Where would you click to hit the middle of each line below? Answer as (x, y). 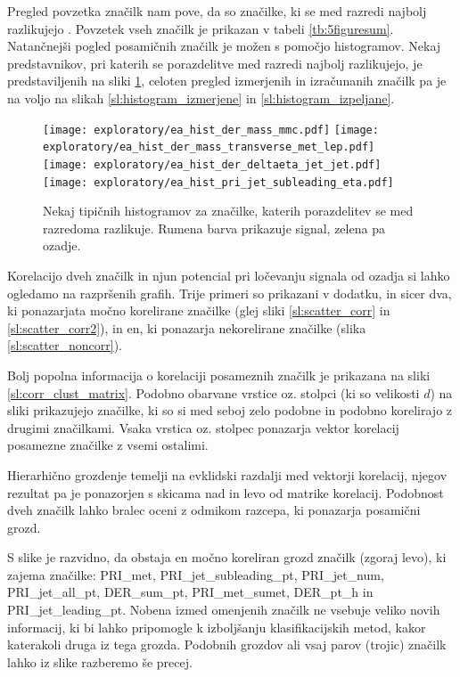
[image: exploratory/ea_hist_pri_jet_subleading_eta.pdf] (218, 182)
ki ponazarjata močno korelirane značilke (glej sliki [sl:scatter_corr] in (199, 310)
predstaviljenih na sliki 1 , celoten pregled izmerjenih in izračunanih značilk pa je (227, 81)
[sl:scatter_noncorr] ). (65, 345)
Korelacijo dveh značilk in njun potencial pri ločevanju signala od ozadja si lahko (229, 275)
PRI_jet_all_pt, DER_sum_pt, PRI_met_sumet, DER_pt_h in (190, 592)
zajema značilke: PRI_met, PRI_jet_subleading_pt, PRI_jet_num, (196, 574)
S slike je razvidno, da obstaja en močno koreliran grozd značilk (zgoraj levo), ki (227, 557)
